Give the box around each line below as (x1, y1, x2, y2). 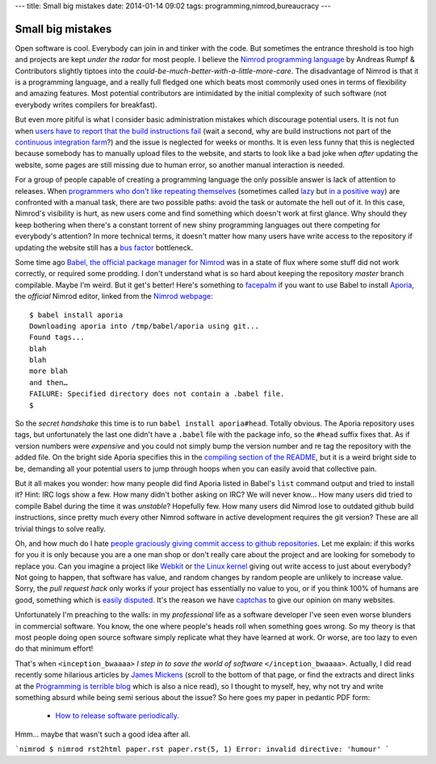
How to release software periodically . (55, 711, 179, 720)
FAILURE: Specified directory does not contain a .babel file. (29, 389, 285, 399)
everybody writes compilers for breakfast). (15, 99, 157, 109)
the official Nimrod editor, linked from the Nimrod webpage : (15, 292, 213, 301)
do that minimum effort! (15, 644, 94, 653)
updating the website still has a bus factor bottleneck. (15, 242, 194, 252)
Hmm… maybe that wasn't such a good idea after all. (15, 729, 191, 739)
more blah (29, 367, 68, 376)
